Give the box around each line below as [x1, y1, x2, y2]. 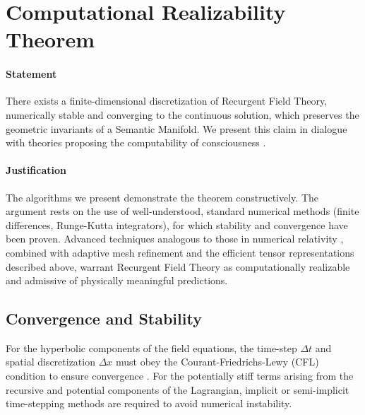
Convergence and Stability [6, 308, 202, 329]
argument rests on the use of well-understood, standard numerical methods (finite [6, 204, 359, 218]
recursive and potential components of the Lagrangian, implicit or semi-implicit [6, 382, 349, 397]
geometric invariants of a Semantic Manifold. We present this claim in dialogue [6, 121, 347, 136]
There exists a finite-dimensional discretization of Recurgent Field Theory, [6, 93, 328, 108]
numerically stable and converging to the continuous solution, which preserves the [6, 107, 359, 122]
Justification [6, 163, 66, 177]
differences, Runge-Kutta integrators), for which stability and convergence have [6, 217, 348, 232]
